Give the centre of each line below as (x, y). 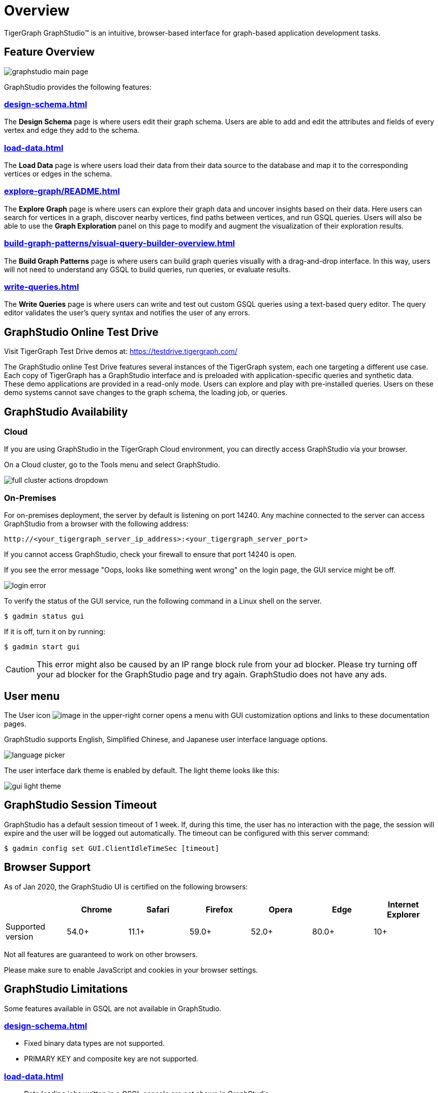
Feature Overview (50, 52)
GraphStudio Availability (66, 412)
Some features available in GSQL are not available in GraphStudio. (113, 1008)
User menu (32, 696)
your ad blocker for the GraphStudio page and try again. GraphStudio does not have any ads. (212, 675)
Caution (20, 670)
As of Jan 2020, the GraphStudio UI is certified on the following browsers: (126, 886)
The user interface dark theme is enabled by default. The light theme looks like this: (142, 770)
